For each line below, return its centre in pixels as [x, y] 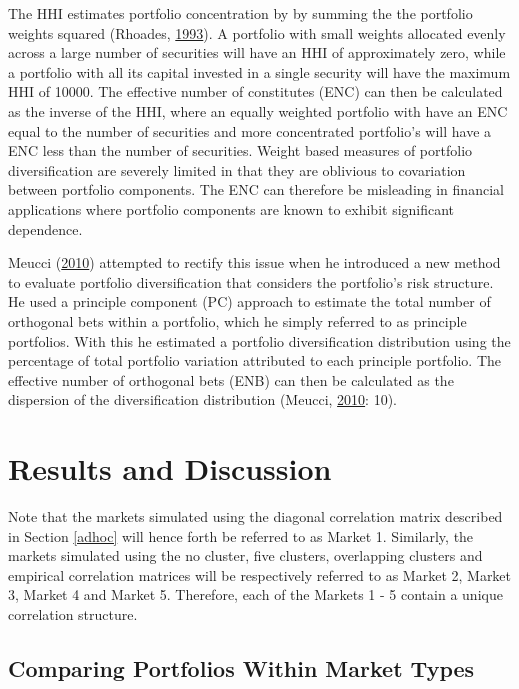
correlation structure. [73, 613]
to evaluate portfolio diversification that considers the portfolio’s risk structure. [251, 281]
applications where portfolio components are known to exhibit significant [231, 208]
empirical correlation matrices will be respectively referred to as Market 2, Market [260, 574]
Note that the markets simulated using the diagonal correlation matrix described [255, 516]
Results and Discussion [170, 468]
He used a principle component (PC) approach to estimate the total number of [249, 301]
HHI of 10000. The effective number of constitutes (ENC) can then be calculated [255, 91]
